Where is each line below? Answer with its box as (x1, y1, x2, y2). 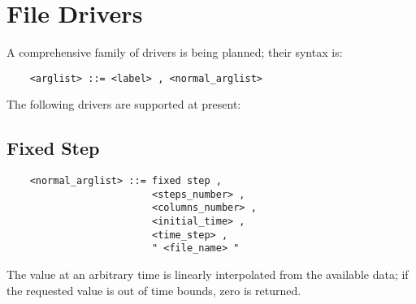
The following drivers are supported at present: (6, 96, 241, 113)
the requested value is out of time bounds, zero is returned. (6, 281, 301, 298)
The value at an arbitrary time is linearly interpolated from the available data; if (6, 266, 409, 283)
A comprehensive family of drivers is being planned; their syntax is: (6, 44, 343, 61)
